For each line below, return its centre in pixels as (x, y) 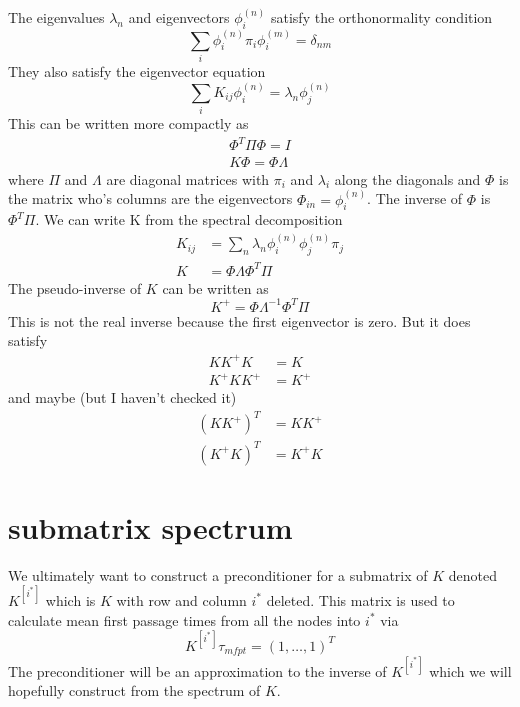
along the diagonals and (407, 178)
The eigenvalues (56, 17)
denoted (473, 574)
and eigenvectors (179, 17)
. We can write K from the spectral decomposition (189, 219)
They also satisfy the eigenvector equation (137, 71)
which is (70, 599)
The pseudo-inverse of (75, 287)
